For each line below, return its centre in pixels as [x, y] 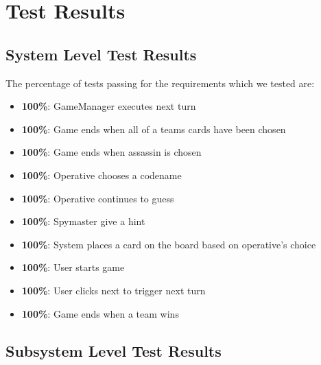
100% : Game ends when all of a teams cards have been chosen [154, 129]
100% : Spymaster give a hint [83, 221]
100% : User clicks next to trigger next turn [114, 290]
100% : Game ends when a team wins [100, 313]
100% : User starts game [73, 267]
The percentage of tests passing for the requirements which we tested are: [160, 83]
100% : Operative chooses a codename [102, 175]
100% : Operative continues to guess [98, 198]
